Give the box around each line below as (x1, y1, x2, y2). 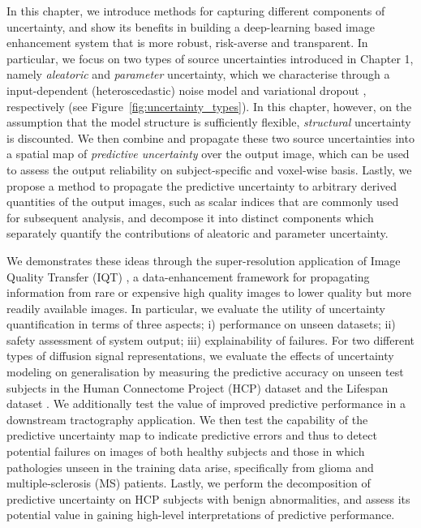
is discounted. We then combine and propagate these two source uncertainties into (6, 129, 415, 146)
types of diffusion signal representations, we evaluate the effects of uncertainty (6, 347, 394, 364)
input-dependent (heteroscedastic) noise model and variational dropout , (6, 81, 367, 98)
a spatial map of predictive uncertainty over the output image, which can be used (6, 145, 410, 162)
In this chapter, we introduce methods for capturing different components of (6, 2, 385, 19)
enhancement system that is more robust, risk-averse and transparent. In (6, 34, 368, 51)
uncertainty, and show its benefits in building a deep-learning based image (6, 18, 375, 35)
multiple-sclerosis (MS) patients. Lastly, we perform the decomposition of (6, 474, 371, 492)
